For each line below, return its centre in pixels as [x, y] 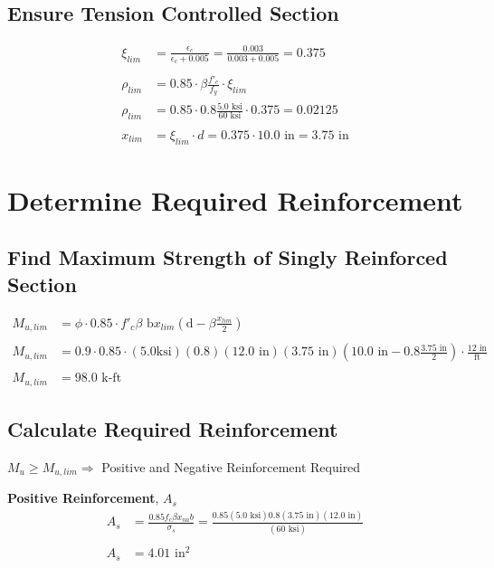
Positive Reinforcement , [83, 498]
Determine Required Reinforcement [235, 199]
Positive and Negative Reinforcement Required [231, 466]
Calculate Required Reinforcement [173, 429]
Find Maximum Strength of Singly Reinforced [228, 257]
